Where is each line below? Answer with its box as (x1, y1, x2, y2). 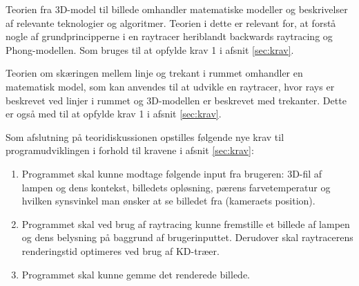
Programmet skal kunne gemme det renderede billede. (21, 267, 250, 281)
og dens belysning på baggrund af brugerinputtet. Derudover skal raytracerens (21, 230, 353, 245)
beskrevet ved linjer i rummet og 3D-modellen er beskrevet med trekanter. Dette (6, 93, 347, 107)
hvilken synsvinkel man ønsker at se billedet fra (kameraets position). (21, 193, 316, 208)
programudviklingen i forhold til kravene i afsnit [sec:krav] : (6, 143, 254, 158)
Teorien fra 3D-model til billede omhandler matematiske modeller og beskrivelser (6, 2, 348, 16)
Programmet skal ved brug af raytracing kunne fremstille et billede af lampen (21, 216, 350, 231)
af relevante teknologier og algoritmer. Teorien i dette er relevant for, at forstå (6, 15, 336, 30)
